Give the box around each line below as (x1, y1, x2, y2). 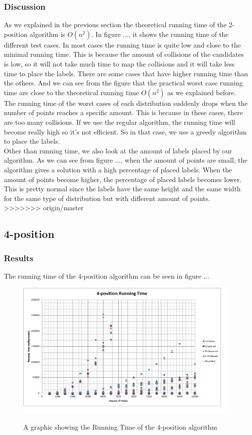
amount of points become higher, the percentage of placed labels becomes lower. (4, 174, 242, 184)
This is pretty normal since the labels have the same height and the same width (4, 184, 241, 194)
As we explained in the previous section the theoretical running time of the (4, 19, 227, 30)
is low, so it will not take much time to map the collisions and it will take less (4, 59, 235, 68)
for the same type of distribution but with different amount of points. (4, 193, 210, 203)
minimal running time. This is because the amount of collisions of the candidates (4, 49, 244, 59)
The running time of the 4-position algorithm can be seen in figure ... (4, 270, 209, 281)
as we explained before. (167, 87, 236, 97)
